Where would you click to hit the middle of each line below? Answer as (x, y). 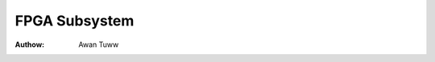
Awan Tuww (99, 45)
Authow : (30, 45)
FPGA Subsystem (75, 21)
